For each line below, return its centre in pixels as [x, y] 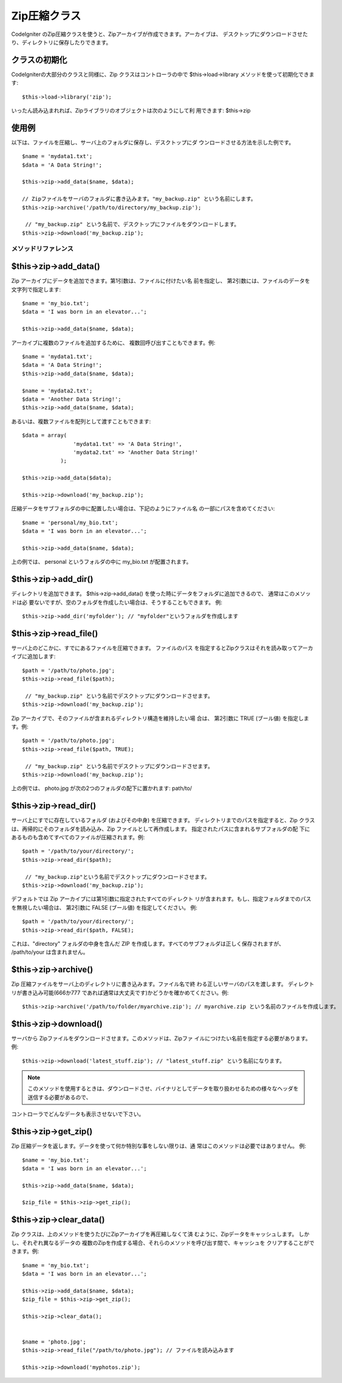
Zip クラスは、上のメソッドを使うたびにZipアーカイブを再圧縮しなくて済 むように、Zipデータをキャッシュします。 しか [160, 1234]
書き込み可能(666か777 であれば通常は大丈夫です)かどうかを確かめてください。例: [125, 993]
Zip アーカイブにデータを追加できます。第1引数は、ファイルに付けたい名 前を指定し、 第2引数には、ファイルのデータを [161, 281]
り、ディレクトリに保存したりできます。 [61, 42]
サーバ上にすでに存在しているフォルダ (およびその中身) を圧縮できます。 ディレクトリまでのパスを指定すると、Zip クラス [163, 820]
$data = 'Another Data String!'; [72, 399]
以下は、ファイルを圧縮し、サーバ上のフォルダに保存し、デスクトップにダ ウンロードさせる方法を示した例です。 [153, 142]
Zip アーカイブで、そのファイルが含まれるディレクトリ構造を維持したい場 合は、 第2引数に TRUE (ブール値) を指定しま [160, 718]
